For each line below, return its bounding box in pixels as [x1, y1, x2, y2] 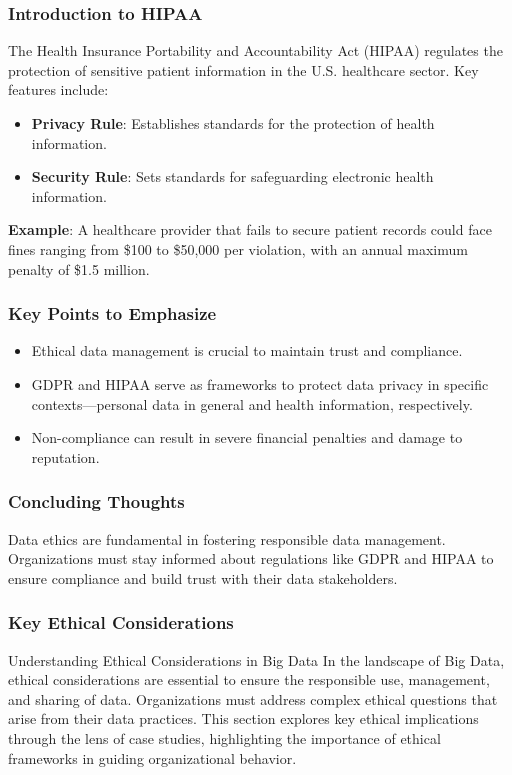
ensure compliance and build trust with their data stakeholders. [8, 567, 398, 588]
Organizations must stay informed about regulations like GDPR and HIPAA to [8, 548, 494, 569]
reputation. [31, 446, 100, 467]
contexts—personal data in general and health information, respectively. [31, 393, 473, 414]
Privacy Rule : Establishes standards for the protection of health [31, 113, 435, 133]
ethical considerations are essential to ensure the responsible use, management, [8, 669, 490, 690]
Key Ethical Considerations [8, 610, 234, 635]
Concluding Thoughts [8, 489, 185, 514]
